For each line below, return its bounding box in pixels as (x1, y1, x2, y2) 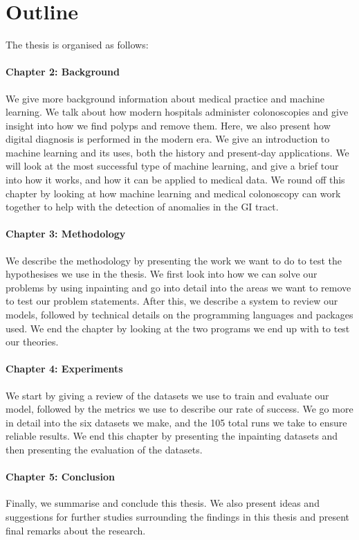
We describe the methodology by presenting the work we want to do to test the (6, 253, 342, 267)
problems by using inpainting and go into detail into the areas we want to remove (6, 280, 351, 294)
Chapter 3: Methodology (6, 226, 126, 241)
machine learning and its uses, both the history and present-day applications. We (6, 145, 349, 159)
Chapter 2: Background (6, 64, 120, 79)
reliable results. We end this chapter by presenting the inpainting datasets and (6, 429, 338, 443)
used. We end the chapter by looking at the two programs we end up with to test (6, 321, 350, 335)
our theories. (6, 334, 59, 349)
